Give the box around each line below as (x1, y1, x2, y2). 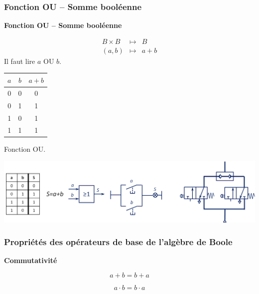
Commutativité (4, 255, 57, 266)
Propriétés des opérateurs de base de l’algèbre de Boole (4, 236, 233, 248)
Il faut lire (4, 55, 35, 66)
